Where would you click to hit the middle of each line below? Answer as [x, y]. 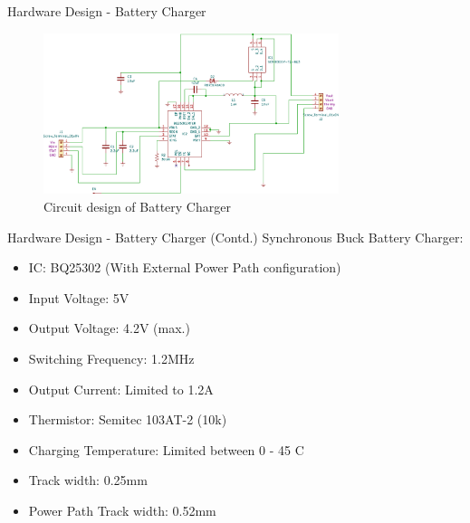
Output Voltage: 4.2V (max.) [109, 328]
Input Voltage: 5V [79, 297]
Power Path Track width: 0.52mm [122, 511]
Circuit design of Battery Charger [137, 207]
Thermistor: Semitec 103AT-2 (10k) [128, 419]
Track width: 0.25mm [88, 480]
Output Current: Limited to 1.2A [121, 389]
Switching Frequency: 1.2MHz [111, 359]
